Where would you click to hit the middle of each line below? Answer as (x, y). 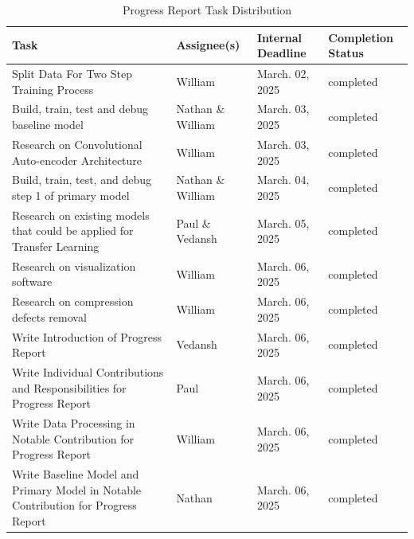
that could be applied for (73, 230)
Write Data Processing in (74, 423)
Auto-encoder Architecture (77, 160)
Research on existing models (81, 215)
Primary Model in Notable (77, 489)
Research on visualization (74, 266)
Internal (279, 37)
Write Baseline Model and (76, 474)
